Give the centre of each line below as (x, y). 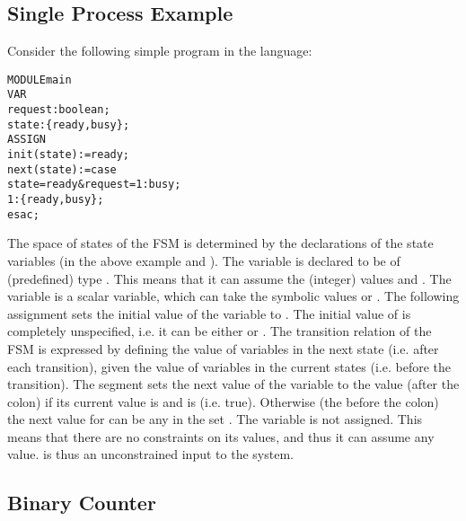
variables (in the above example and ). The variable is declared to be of (204, 260)
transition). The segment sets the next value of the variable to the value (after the (233, 384)
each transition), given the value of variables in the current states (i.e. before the (229, 366)
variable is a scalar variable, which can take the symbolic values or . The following (233, 296)
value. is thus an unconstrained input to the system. (150, 454)
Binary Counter (82, 503)
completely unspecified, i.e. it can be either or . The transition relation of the (220, 331)
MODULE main (40, 79)
